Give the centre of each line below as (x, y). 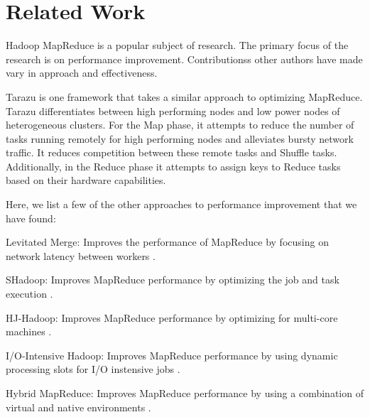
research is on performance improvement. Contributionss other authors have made (184, 59)
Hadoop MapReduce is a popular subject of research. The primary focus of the (177, 45)
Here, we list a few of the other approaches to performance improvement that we (181, 204)
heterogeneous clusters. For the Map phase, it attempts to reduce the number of (180, 125)
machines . (29, 331)
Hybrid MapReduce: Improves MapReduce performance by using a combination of (185, 393)
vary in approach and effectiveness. (82, 73)
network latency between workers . (81, 255)
